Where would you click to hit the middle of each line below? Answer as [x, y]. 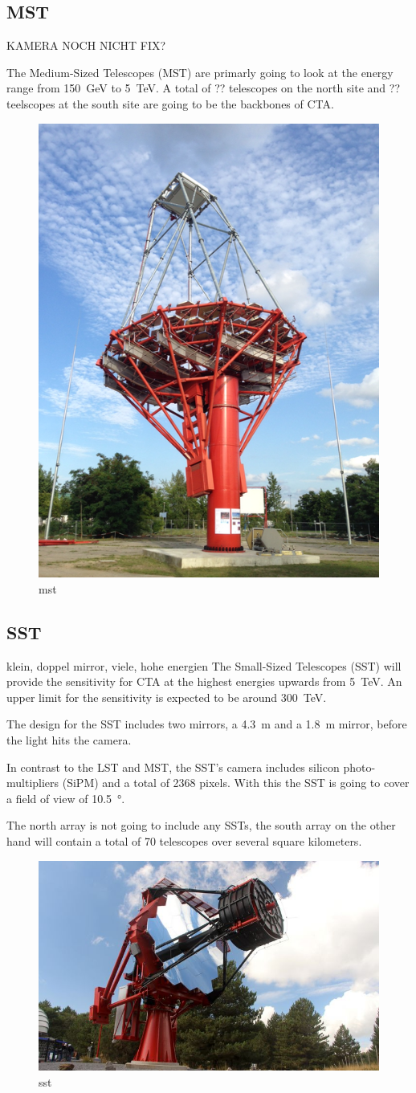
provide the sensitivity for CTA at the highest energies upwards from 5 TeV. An [204, 681]
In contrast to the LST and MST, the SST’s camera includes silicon [173, 767]
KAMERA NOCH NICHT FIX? [86, 45]
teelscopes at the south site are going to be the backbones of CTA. [170, 103]
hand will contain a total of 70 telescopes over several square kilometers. [184, 840]
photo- [359, 767]
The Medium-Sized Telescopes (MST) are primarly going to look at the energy [200, 72]
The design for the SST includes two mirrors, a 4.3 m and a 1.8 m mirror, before [207, 724]
